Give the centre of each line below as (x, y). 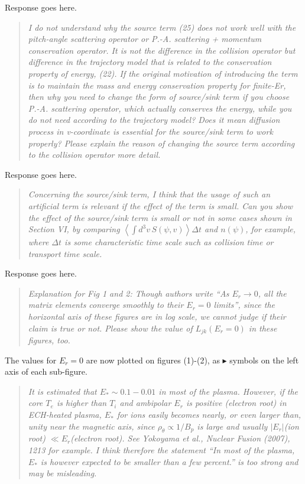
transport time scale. (65, 253)
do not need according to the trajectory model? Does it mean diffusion (154, 120)
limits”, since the (244, 305)
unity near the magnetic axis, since (91, 426)
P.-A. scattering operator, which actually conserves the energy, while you (160, 108)
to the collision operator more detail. (94, 155)
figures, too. (49, 340)
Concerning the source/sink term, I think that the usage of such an (149, 194)
